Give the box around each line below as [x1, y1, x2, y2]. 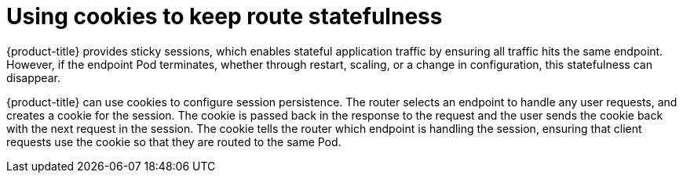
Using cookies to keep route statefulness [6, 3, 443, 30]
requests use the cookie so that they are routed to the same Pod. [6, 134, 341, 149]
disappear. [6, 70, 60, 84]
